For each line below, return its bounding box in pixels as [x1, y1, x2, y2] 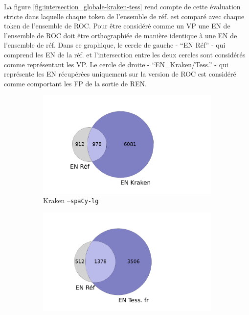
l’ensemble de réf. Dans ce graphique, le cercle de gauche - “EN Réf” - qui [4, 40, 226, 50]
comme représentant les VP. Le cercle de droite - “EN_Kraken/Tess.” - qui [4, 59, 228, 69]
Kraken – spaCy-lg [43, 195, 99, 206]
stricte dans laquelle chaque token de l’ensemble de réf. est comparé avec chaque [4, 11, 245, 21]
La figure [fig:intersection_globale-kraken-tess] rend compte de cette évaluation [4, 1, 241, 11]
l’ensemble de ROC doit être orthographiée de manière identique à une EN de [4, 30, 237, 40]
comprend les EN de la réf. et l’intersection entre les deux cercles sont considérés [4, 49, 246, 59]
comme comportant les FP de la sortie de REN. [4, 78, 147, 88]
